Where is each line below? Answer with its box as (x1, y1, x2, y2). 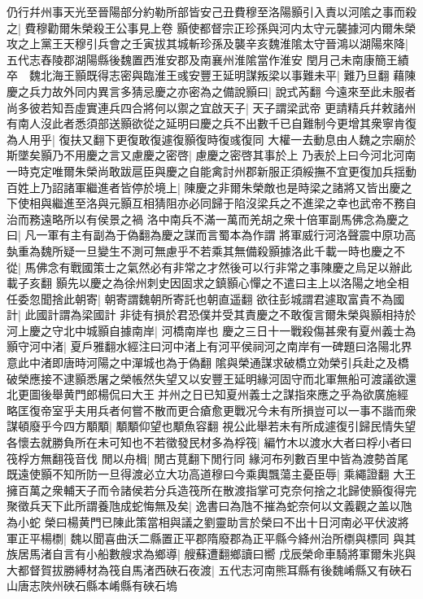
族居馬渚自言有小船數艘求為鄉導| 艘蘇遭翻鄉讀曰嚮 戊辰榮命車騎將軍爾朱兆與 (7, 545, 416, 562)
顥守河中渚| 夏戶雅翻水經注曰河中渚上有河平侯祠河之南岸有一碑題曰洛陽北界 (7, 338, 412, 355)
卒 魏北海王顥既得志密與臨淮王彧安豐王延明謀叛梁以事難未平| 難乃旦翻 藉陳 (7, 67, 416, 84)
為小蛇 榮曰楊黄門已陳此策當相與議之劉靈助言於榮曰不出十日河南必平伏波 (7, 514, 398, 530)
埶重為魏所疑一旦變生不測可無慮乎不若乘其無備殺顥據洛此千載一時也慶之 (7, 242, 394, 259)
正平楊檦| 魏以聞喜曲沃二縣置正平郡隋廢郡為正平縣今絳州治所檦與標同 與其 (17, 529, 416, 546)
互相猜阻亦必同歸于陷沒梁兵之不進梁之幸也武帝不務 (131, 195, 405, 212)
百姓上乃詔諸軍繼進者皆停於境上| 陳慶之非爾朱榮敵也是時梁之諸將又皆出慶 (7, 178, 401, 195)
